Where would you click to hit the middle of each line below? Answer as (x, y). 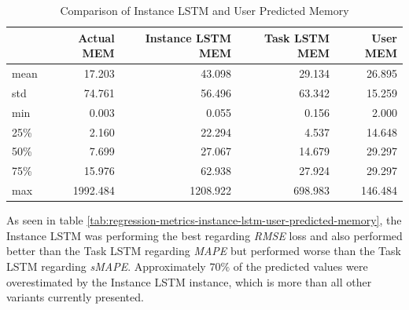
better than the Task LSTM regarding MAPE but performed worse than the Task (204, 251)
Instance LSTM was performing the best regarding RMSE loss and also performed (204, 235)
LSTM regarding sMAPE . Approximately (106, 266)
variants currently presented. (75, 297)
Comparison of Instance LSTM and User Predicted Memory (204, 10)
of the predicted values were (300, 266)
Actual (96, 37)
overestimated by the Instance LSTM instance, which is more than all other (189, 281)
